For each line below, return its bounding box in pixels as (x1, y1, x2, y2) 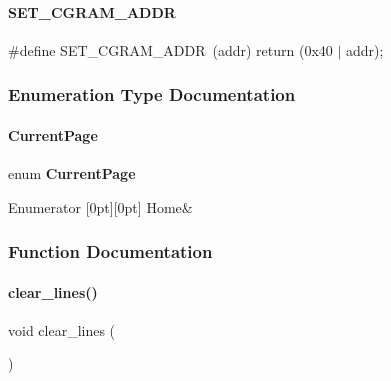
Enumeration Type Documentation (8, 82, 296, 107)
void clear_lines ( (8, 319, 116, 340)
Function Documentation (8, 239, 213, 264)
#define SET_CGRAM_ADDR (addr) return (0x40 (8, 39, 333, 60)
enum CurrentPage (8, 163, 136, 184)
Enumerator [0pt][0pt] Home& (8, 196, 193, 217)
